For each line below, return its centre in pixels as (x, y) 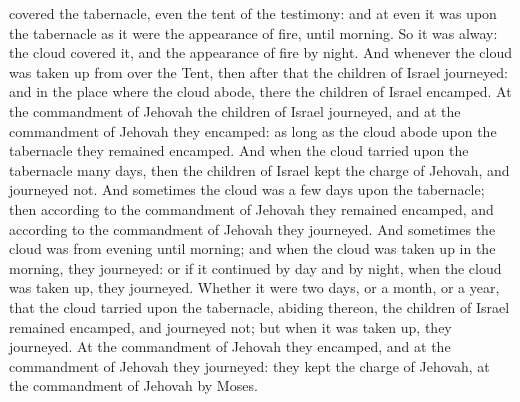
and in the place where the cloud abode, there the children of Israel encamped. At (260, 91)
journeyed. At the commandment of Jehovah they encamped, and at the (230, 346)
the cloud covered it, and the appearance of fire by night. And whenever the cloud (261, 52)
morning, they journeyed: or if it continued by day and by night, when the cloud (255, 267)
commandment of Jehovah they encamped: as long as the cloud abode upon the (253, 130)
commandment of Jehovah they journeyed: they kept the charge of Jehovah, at (249, 365)
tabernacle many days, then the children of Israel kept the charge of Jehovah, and (259, 169)
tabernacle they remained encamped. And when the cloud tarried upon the (239, 150)
